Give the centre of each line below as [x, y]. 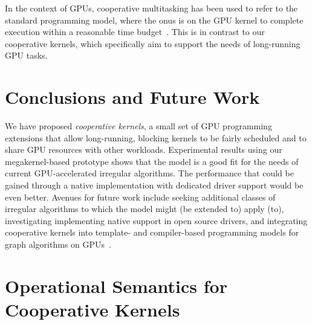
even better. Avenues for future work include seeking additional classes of [140, 197]
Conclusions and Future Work [132, 97]
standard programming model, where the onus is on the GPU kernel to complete [154, 20]
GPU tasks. [26, 55]
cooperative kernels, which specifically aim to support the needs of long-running [153, 43]
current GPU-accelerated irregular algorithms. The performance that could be [149, 173]
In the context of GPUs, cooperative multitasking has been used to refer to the [151, 8]
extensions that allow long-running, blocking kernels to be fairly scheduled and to [156, 137]
